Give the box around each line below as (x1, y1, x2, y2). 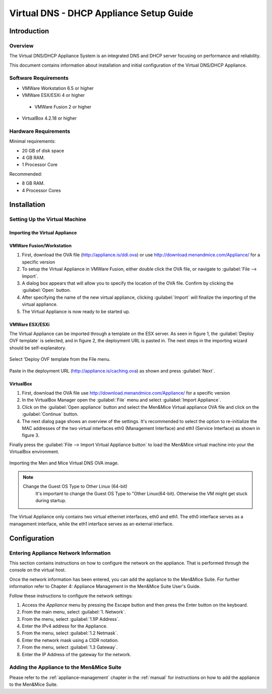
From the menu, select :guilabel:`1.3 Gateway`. (22, 644, 118, 651)
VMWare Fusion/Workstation (9, 243, 72, 249)
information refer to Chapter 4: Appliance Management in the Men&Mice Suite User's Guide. (9, 583, 201, 590)
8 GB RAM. (22, 180, 45, 186)
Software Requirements (9, 75, 69, 82)
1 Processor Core (22, 162, 58, 168)
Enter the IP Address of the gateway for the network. (22, 651, 131, 657)
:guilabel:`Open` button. (22, 287, 71, 293)
